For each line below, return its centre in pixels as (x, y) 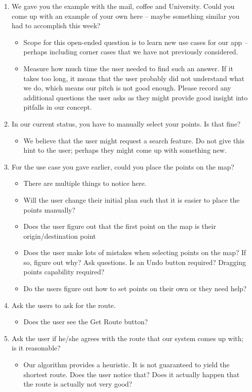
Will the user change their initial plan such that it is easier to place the (131, 199)
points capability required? (64, 272)
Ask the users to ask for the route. (64, 305)
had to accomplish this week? (56, 25)
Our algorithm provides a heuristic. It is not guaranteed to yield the (126, 365)
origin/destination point (60, 236)
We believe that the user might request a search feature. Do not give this (134, 140)
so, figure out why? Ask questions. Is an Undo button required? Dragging (135, 262)
